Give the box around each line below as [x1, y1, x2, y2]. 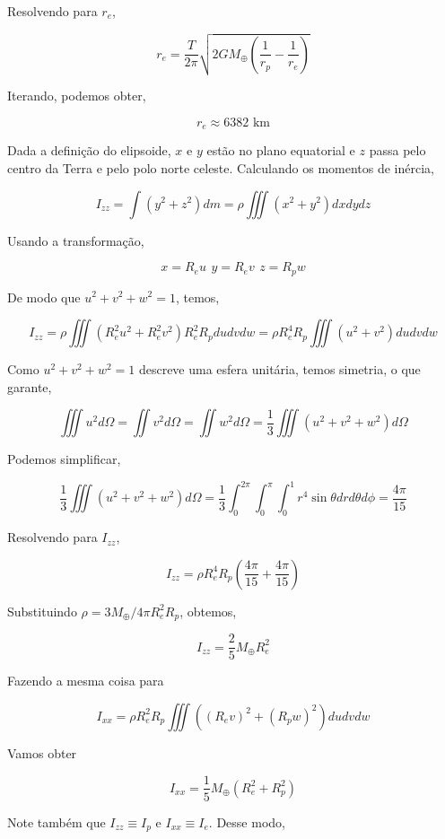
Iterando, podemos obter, [7, 86, 146, 105]
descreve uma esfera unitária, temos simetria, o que [138, 360, 421, 379]
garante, [7, 377, 52, 396]
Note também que [7, 812, 106, 831]
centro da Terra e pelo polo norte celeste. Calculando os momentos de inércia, [7, 158, 434, 177]
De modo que [7, 287, 81, 306]
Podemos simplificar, [7, 450, 121, 468]
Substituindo [7, 601, 77, 620]
